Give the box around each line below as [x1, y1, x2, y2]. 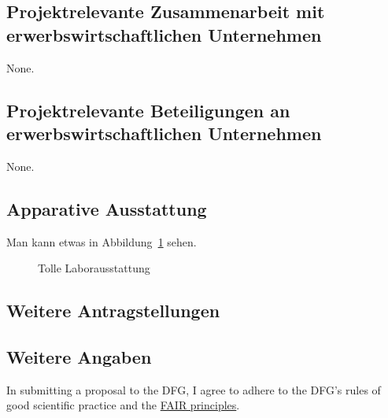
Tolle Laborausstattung [38, 260, 150, 276]
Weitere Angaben [6, 344, 152, 368]
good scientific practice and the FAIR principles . [6, 397, 240, 413]
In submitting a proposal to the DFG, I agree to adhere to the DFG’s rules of [6, 381, 381, 398]
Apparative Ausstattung [6, 196, 207, 220]
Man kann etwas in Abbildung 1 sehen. [6, 233, 197, 250]
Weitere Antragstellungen [6, 298, 220, 323]
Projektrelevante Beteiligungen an [6, 98, 290, 122]
